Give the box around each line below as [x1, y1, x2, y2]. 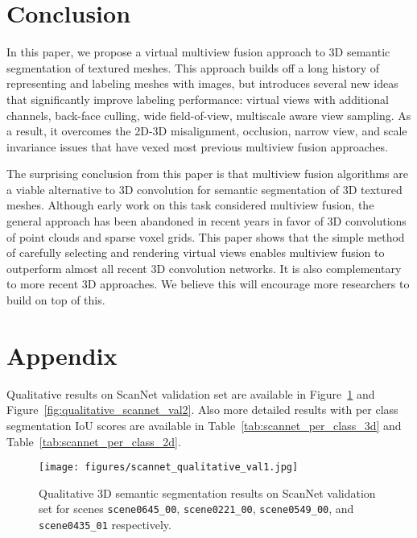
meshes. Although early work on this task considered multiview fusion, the [6, 197, 374, 213]
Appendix [6, 338, 118, 371]
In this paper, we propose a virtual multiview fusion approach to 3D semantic [6, 43, 390, 60]
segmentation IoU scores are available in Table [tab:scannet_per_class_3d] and [6, 416, 402, 433]
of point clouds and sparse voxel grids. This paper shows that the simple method [6, 228, 405, 245]
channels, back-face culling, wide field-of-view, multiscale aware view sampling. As [6, 106, 411, 123]
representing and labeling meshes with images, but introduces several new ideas [6, 75, 398, 92]
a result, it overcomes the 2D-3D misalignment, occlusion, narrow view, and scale [6, 122, 407, 139]
